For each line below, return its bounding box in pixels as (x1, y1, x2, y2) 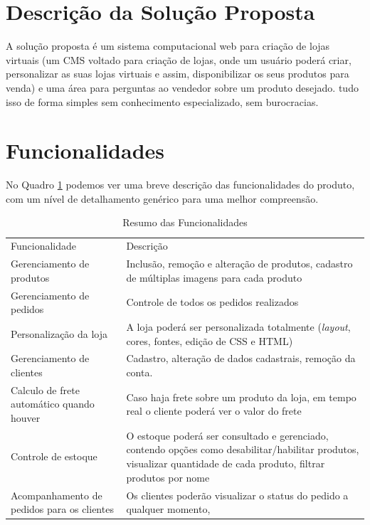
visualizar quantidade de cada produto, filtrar (126, 456, 325, 471)
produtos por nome (126, 470, 210, 484)
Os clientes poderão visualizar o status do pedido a (126, 487, 349, 502)
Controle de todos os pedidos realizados (126, 295, 299, 309)
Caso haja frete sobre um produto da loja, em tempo (126, 389, 356, 404)
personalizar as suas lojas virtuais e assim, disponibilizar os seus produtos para (6, 66, 349, 81)
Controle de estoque (11, 449, 97, 464)
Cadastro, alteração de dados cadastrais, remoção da (126, 351, 356, 366)
